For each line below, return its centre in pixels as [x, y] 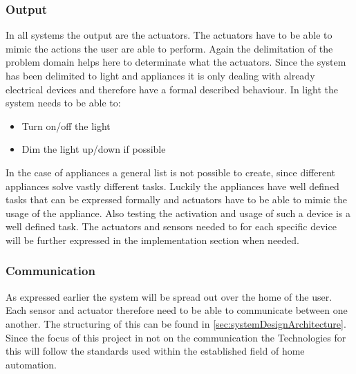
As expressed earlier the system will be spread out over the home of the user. [169, 296]
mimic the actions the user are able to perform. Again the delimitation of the [169, 48]
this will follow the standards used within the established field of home [155, 351]
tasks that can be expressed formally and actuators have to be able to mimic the [176, 199]
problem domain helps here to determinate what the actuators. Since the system [176, 62]
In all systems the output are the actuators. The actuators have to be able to [169, 35]
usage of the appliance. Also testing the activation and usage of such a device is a [178, 213]
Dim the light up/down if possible [94, 149]
